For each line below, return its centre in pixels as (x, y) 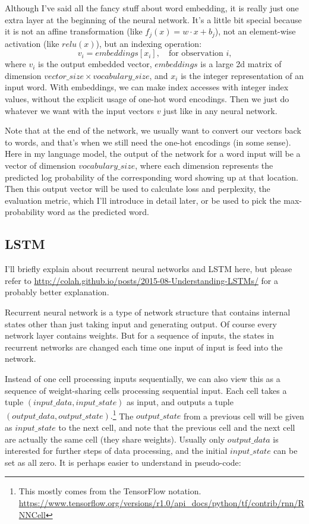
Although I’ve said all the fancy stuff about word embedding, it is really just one (152, 8)
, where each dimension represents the (204, 165)
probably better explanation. (57, 292)
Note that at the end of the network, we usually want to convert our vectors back (153, 130)
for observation (196, 54)
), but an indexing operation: (149, 43)
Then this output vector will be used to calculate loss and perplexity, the (138, 189)
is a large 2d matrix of (241, 64)
